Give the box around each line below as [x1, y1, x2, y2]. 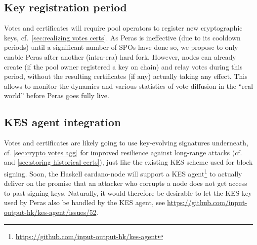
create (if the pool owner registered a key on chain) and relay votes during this [4, 61, 243, 71]
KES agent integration [4, 114, 121, 130]
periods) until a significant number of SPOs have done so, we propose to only [4, 42, 238, 52]
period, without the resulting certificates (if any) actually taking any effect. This [4, 71, 248, 81]
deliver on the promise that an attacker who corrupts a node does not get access [4, 178, 247, 188]
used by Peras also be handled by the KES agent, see [4, 197, 165, 208]
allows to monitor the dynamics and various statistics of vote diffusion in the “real [4, 80, 253, 91]
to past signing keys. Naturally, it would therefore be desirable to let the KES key [4, 187, 252, 198]
